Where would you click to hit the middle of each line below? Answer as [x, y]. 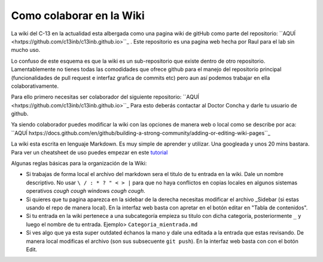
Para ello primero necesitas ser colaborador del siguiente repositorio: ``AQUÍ [105, 97]
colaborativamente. [35, 86]
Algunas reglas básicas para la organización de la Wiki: [79, 164]
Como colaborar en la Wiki [78, 16]
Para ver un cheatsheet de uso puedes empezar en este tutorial [89, 152]
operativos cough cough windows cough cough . [86, 191]
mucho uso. [26, 50]
